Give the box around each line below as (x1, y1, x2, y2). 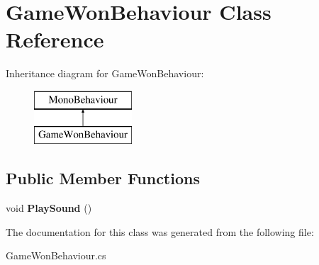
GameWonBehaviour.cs (6, 248, 106, 263)
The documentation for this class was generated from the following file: (6, 224, 314, 239)
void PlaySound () (6, 201, 92, 215)
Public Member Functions (6, 167, 200, 189)
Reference (6, 25, 104, 54)
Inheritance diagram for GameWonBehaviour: (6, 66, 204, 81)
